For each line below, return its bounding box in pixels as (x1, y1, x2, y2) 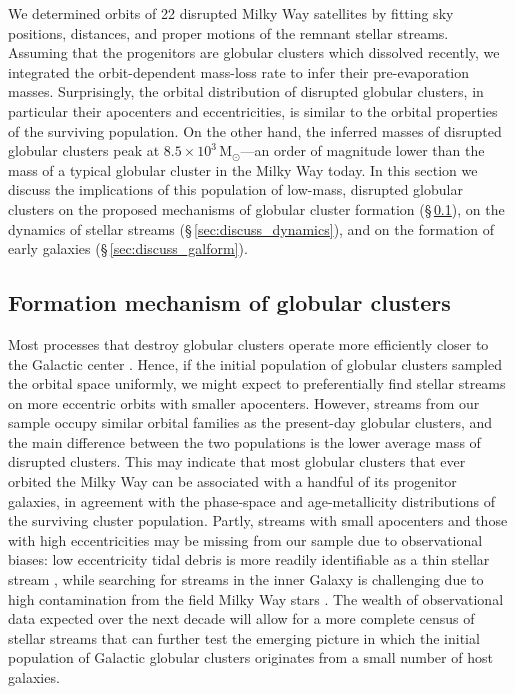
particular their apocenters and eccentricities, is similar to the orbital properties (8, 100, 498, 121)
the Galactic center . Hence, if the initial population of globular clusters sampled (8, 353, 502, 374)
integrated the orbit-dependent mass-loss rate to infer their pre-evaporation (8, 61, 470, 82)
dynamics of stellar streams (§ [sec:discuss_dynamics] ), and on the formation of (8, 218, 494, 239)
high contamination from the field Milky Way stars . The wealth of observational (8, 588, 504, 609)
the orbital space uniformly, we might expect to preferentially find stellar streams (8, 373, 506, 394)
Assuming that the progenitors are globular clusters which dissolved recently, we (8, 42, 500, 63)
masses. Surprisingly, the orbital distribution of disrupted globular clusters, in (8, 81, 484, 102)
